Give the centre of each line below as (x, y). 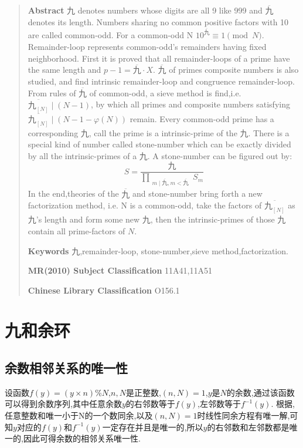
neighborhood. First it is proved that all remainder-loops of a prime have (159, 58)
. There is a (269, 132)
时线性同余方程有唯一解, (244, 415)
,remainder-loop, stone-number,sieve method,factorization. (184, 250)
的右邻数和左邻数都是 (248, 427)
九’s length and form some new (84, 219)
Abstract (46, 10)
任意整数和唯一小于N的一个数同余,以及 (79, 415)
